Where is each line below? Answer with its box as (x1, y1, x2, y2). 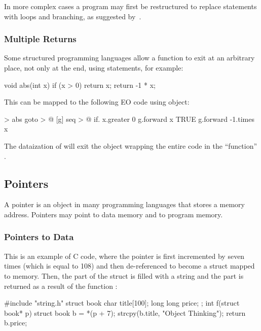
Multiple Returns (4, 32, 77, 45)
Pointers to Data (4, 230, 74, 243)
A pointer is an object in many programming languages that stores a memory (4, 199, 245, 210)
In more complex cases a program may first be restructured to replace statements (4, 1, 257, 11)
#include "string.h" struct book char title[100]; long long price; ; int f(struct (4, 297, 240, 308)
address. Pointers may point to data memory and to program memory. (4, 209, 223, 219)
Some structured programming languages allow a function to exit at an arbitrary (4, 52, 255, 63)
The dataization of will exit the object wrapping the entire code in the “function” (4, 140, 257, 151)
